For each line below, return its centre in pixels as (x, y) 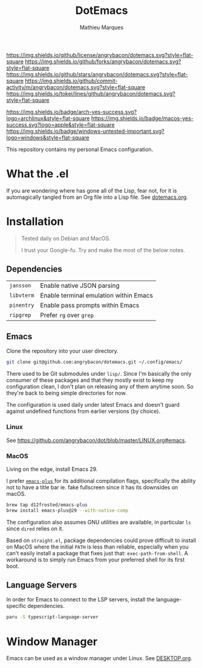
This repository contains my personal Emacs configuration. (80, 149)
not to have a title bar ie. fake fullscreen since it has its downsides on (92, 487)
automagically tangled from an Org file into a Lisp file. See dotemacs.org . (97, 197)
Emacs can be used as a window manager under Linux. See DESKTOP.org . (99, 658)
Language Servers (42, 585)
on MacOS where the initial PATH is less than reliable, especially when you (97, 547)
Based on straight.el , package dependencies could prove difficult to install (101, 540)
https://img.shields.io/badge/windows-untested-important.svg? (85, 131)
